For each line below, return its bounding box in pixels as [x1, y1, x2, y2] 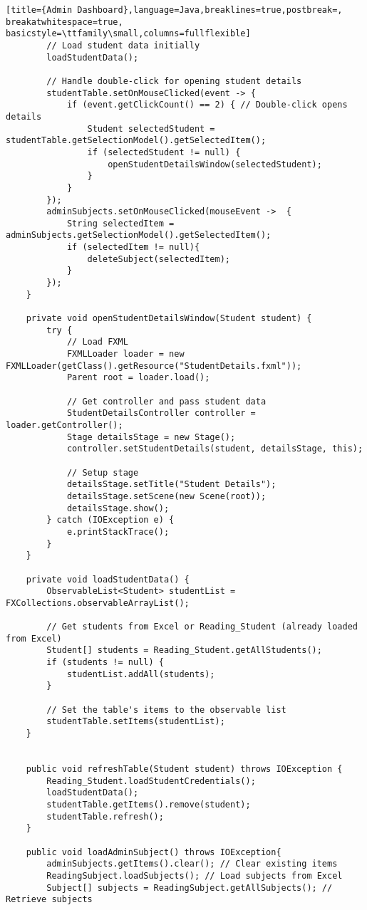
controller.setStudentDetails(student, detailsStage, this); [66, 444, 363, 454]
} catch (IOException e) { [46, 515, 175, 525]
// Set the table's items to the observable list [46, 704, 286, 715]
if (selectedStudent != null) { [87, 147, 241, 157]
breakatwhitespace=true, [6, 16, 123, 27]
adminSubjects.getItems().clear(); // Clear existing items [46, 859, 338, 869]
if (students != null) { [46, 657, 164, 668]
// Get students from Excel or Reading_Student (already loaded [46, 622, 358, 632]
